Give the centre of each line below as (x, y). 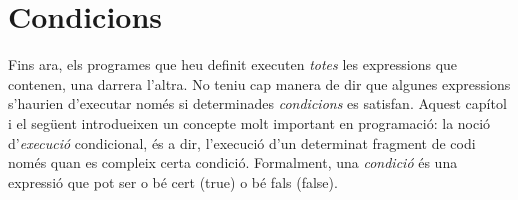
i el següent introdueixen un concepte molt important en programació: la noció (249, 122)
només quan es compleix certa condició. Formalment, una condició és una (233, 162)
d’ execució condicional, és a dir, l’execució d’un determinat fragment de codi (242, 142)
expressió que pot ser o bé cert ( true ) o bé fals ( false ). (173, 181)
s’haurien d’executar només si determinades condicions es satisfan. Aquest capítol (257, 103)
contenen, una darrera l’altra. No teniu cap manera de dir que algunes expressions (259, 83)
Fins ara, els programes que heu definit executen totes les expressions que (233, 64)
